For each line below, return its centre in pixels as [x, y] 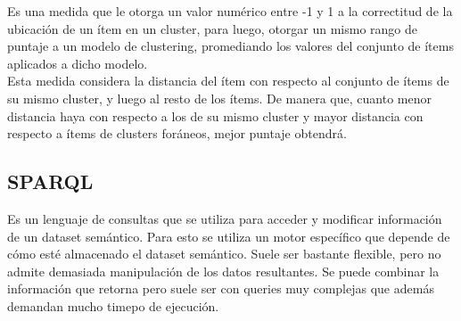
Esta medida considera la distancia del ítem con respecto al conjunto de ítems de [228, 81]
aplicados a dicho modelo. [78, 63]
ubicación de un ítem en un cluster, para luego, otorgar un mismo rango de [213, 28]
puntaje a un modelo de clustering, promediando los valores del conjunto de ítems [230, 46]
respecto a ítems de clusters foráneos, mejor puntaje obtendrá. [177, 133]
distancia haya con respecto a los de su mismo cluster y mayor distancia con [215, 115]
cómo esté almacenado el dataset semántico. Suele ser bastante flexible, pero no [224, 254]
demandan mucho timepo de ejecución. [113, 305]
